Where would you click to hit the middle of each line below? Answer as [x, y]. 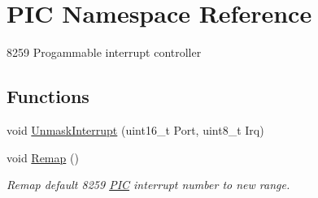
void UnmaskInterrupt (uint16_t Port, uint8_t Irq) [135, 129]
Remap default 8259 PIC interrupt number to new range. [148, 185]
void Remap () [43, 157]
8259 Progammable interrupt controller [104, 52]
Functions [48, 96]
